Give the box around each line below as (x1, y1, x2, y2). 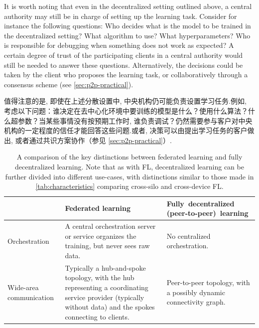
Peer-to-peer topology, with (166, 277, 250, 288)
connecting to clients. (65, 311, 129, 322)
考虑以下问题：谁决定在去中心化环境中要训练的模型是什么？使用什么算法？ (4, 105, 248, 116)
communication (7, 292, 54, 302)
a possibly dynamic (166, 287, 225, 297)
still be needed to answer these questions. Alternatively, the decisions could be (4, 59, 243, 70)
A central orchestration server (65, 221, 156, 231)
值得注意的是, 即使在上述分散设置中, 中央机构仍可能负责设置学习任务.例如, (4, 96, 247, 106)
